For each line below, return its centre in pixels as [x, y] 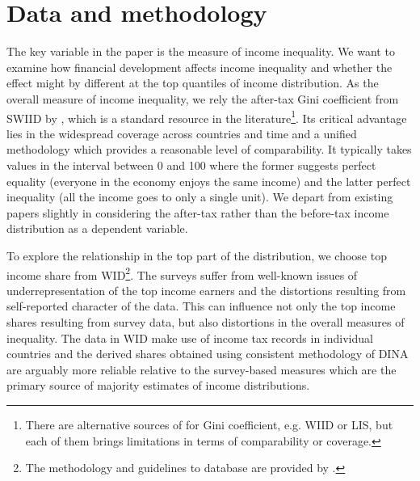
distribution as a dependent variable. [97, 228]
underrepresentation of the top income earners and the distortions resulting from [206, 290]
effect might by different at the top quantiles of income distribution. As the [193, 83]
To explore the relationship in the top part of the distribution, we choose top [197, 255]
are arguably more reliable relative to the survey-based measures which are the [202, 369]
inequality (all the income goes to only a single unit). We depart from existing [200, 197]
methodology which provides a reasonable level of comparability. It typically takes [209, 149]
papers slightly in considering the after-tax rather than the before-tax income [198, 212]
